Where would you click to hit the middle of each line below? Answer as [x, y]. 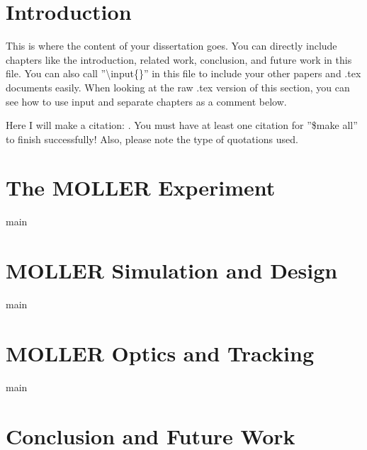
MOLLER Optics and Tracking [160, 353]
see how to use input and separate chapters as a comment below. [146, 101]
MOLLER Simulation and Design [172, 270]
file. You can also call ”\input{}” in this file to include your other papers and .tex [183, 73]
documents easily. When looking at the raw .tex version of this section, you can [178, 87]
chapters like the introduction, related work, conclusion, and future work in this [179, 59]
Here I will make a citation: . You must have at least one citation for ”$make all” [182, 125]
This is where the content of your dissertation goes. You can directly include [171, 46]
